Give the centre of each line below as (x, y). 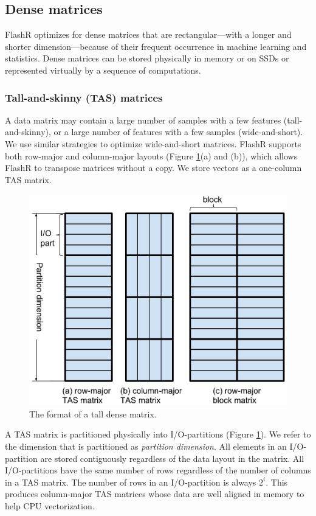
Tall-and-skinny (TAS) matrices (84, 97)
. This (277, 482)
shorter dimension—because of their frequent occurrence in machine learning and (156, 46)
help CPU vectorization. (50, 505)
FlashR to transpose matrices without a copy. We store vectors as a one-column (153, 168)
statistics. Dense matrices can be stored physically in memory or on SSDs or (147, 58)
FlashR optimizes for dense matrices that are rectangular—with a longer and (148, 34)
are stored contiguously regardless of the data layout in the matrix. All (172, 458)
